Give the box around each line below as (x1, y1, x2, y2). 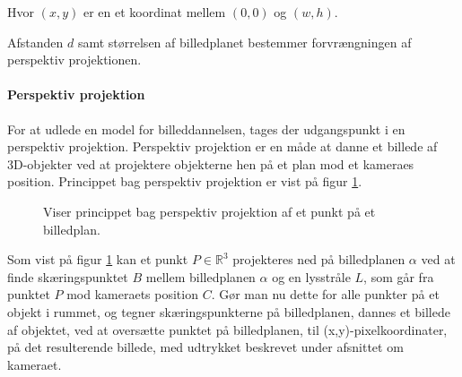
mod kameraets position (66, 285, 198, 304)
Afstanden (7, 32, 64, 51)
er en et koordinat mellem (83, 3, 226, 21)
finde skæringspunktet (7, 267, 128, 286)
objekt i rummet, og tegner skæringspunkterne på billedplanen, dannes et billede (7, 302, 450, 321)
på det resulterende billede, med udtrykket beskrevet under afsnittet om (7, 338, 404, 356)
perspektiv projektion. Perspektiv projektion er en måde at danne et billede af (7, 137, 438, 156)
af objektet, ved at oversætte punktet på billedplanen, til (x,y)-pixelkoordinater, (7, 320, 448, 338)
